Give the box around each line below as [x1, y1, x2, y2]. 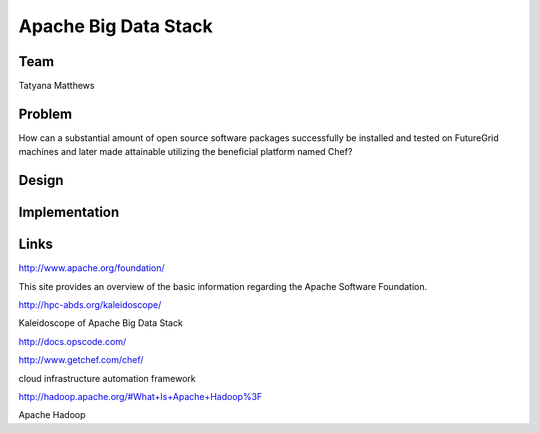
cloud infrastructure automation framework [18, 372, 196, 384]
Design [18, 172, 64, 189]
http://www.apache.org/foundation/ [18, 262, 165, 274]
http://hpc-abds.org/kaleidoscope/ [18, 299, 162, 311]
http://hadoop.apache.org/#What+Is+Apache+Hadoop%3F [18, 391, 263, 403]
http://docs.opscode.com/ [18, 335, 127, 347]
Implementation [18, 204, 120, 221]
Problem [18, 105, 73, 122]
